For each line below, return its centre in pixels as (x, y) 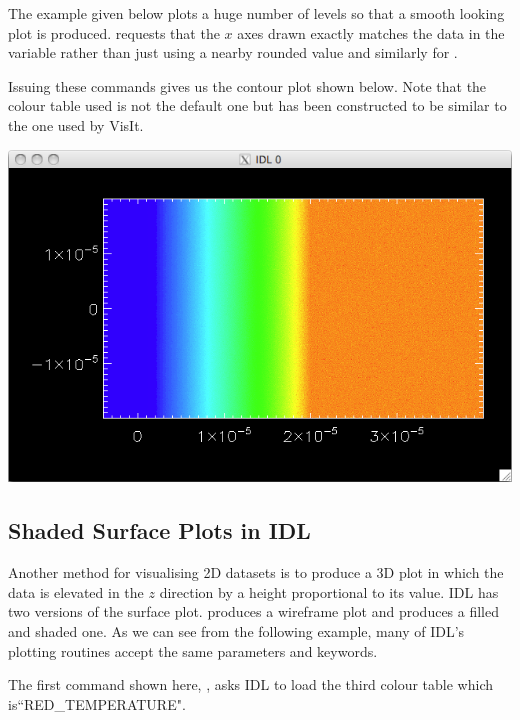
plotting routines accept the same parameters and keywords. (193, 650)
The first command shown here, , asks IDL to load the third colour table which (251, 684)
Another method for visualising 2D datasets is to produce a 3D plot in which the (256, 572)
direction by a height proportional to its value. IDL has (329, 591)
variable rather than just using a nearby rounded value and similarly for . (233, 52)
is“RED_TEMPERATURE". (97, 703)
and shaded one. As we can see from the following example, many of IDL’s (236, 631)
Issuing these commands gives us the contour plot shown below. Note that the (247, 85)
